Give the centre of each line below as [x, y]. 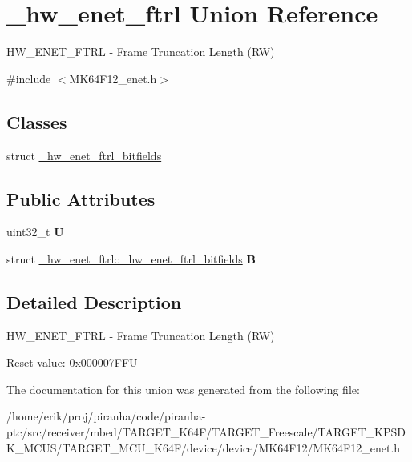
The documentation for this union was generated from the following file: [183, 389]
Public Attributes [81, 198]
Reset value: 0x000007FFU [72, 362]
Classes [37, 121]
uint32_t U [35, 232]
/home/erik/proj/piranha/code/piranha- [106, 416]
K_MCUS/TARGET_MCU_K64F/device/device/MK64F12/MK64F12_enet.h [204, 447]
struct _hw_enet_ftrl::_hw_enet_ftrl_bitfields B [131, 258]
